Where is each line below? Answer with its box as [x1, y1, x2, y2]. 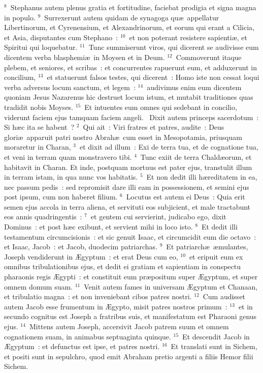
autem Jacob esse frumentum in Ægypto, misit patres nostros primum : [4, 301, 227, 311]
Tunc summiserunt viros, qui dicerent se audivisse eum [88, 42, 259, 52]
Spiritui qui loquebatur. [4, 42, 78, 52]
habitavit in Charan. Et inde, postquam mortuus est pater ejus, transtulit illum [4, 161, 252, 172]
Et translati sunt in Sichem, [171, 341, 257, 352]
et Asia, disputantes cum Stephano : [4, 32, 118, 42]
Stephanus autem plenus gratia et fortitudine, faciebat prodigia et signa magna [10, 2, 256, 12]
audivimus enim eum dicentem [147, 81, 242, 92]
